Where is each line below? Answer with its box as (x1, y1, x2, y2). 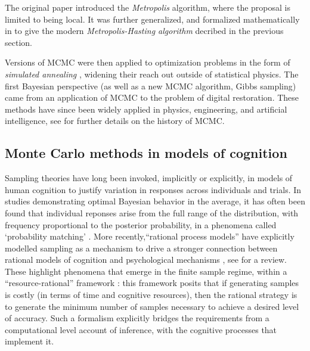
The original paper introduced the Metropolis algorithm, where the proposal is (5, 1, 290, 13)
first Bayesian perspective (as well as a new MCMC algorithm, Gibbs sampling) (5, 79, 296, 92)
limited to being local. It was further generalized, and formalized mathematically (5, 13, 300, 25)
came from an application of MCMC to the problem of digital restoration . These (5, 91, 299, 104)
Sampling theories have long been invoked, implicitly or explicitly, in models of (5, 172, 293, 184)
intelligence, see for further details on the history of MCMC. (5, 114, 225, 127)
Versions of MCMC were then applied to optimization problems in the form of (5, 56, 290, 69)
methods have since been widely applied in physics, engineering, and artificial (5, 102, 287, 115)
